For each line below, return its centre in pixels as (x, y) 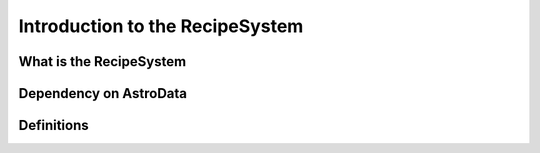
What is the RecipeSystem (102, 61)
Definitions (53, 125)
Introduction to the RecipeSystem (161, 26)
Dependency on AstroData (102, 93)
